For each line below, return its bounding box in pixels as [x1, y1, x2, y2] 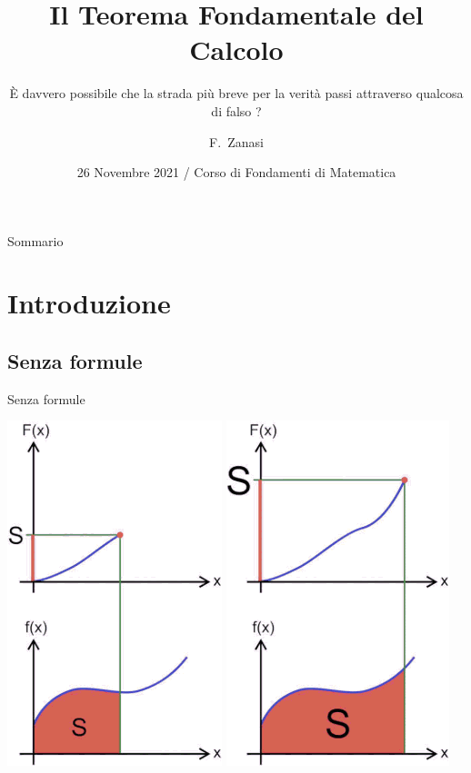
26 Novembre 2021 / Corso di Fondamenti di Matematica [76, 163, 396, 182]
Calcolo [189, 31, 284, 68]
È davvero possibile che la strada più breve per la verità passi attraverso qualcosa [9, 84, 464, 103]
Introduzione [7, 284, 171, 322]
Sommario [7, 231, 64, 250]
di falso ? [211, 101, 262, 120]
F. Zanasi [209, 132, 264, 151]
